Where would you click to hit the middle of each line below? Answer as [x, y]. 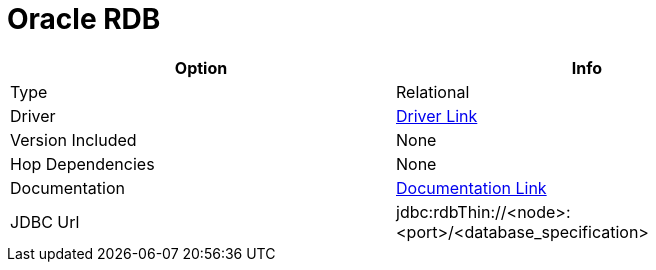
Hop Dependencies [82, 163]
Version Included [73, 139]
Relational [433, 91]
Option [201, 67]
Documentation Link [471, 187]
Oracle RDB [84, 19]
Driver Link [437, 115]
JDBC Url [45, 221]
